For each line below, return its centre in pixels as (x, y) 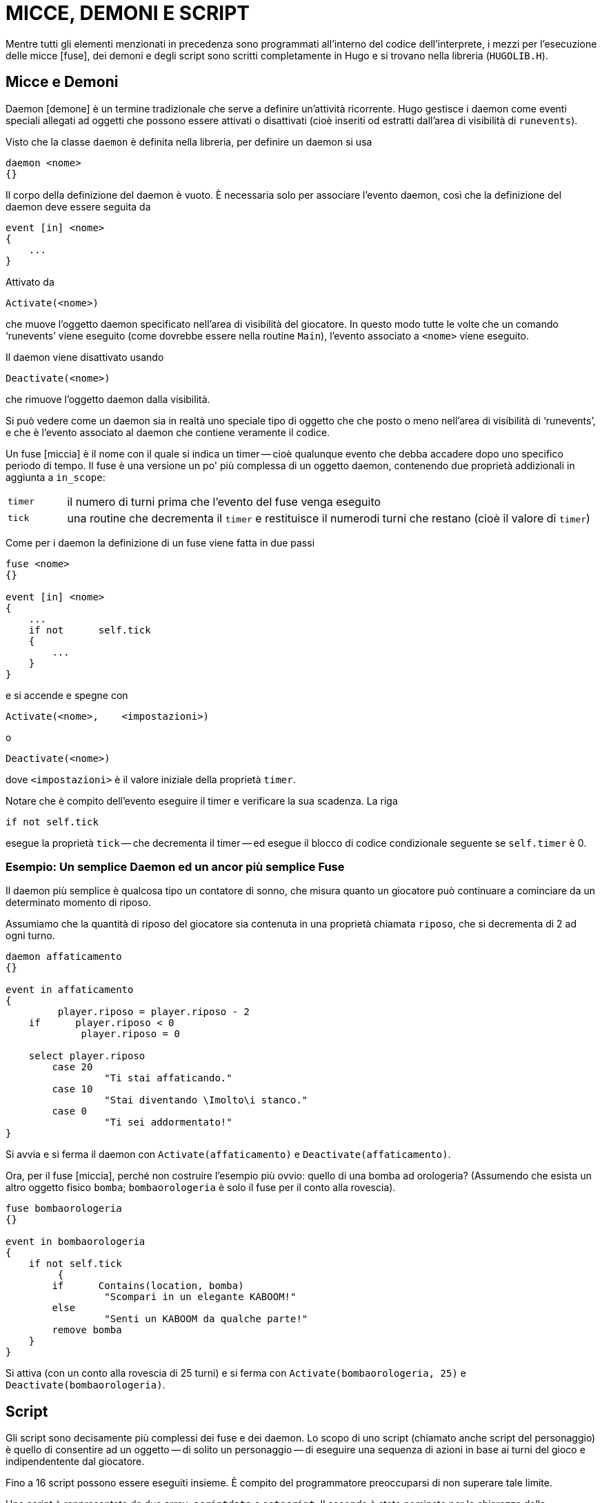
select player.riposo (87, 1056)
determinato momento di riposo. (79, 903)
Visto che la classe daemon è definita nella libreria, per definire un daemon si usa (189, 141)
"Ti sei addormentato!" (168, 1122)
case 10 (72, 1089)
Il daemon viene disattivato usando (85, 357)
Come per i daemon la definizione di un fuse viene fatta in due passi (160, 542)
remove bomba (87, 1330)
